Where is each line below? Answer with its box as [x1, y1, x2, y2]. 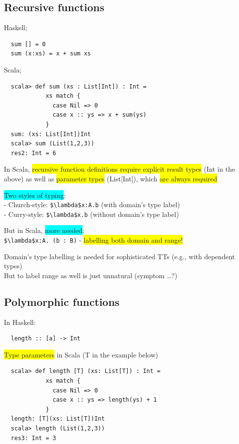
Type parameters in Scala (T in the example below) [4, 349, 158, 359]
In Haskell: [4, 317, 36, 327]
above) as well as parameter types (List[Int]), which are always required [4, 173, 218, 183]
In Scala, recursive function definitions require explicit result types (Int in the [4, 164, 235, 174]
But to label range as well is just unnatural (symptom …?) [4, 270, 177, 280]
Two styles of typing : [4, 190, 66, 200]
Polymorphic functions [4, 294, 119, 309]
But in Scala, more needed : [4, 225, 85, 235]
